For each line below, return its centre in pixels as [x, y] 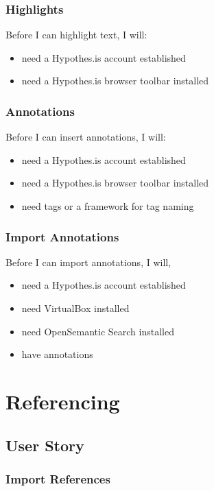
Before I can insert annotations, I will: [86, 137]
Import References [58, 478]
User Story [45, 445]
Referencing [63, 401]
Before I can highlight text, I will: [76, 35]
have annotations [57, 354]
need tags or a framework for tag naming [108, 206]
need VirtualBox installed [75, 308]
